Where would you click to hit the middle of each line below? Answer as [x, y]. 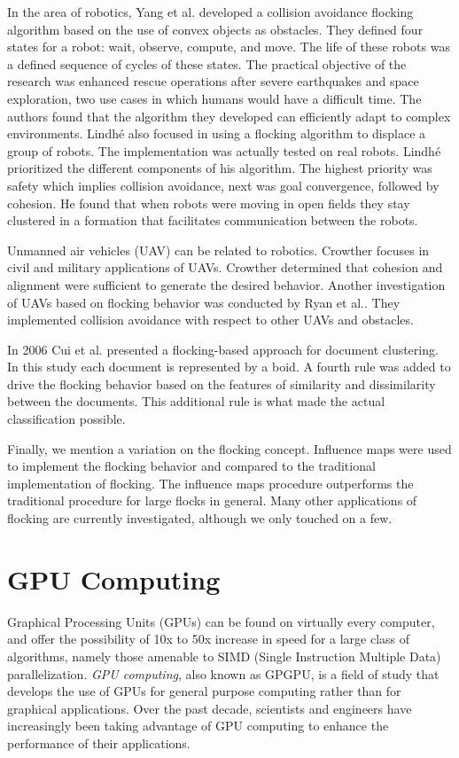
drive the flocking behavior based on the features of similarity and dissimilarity [222, 383]
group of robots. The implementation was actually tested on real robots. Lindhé [224, 150]
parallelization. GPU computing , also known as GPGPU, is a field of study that [223, 673]
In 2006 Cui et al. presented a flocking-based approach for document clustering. [223, 349]
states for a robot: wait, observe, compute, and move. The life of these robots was [229, 47]
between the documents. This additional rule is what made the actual [196, 401]
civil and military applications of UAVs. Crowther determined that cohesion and [225, 267]
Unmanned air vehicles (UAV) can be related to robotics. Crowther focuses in [218, 250]
